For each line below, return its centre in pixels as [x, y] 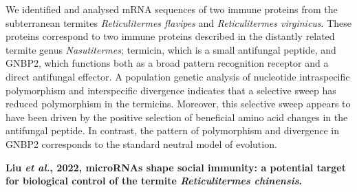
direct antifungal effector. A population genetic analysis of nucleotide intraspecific [178, 76]
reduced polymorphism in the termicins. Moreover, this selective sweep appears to [178, 104]
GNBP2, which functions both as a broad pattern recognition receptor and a [167, 63]
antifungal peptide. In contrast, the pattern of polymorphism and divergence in [172, 130]
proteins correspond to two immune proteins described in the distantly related [170, 36]
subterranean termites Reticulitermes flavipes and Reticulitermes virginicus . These [178, 22]
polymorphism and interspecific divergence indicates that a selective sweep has [171, 90]
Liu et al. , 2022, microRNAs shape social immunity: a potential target [176, 167]
